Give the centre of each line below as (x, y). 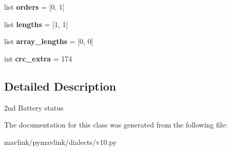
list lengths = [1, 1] (36, 24)
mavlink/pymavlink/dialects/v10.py (61, 142)
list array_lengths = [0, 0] (49, 41)
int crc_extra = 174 (38, 58)
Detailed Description (60, 86)
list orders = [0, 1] (34, 7)
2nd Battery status (34, 107)
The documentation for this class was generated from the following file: (116, 125)
